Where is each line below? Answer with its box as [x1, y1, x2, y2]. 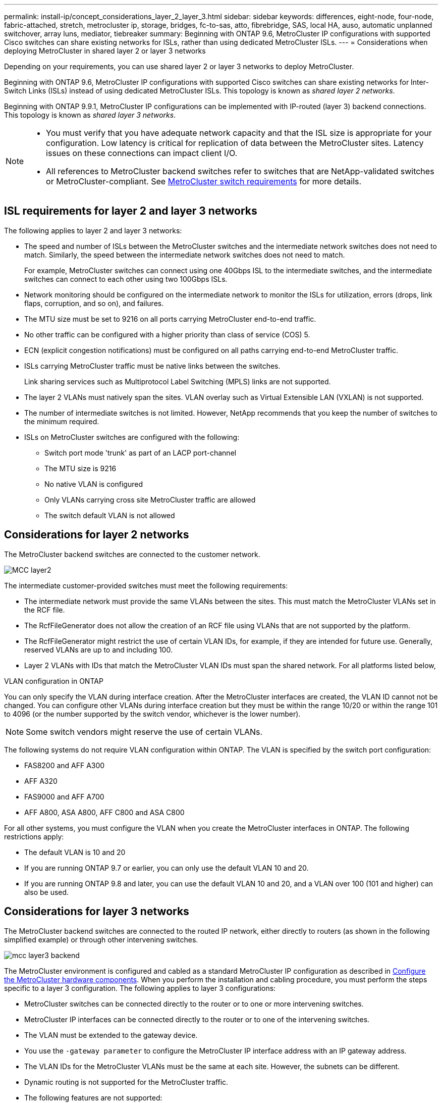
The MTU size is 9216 [44, 464, 117, 473]
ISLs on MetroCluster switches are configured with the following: [24, 432, 240, 441]
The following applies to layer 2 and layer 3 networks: [4, 226, 182, 235]
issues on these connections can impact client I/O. [46, 148, 238, 158]
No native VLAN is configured [44, 479, 143, 488]
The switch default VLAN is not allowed [44, 511, 175, 520]
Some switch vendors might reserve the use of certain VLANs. [26, 726, 263, 737]
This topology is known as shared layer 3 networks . [4, 111, 176, 119]
